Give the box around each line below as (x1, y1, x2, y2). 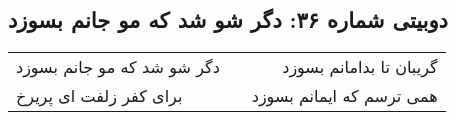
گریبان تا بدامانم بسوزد (282, 55, 438, 79)
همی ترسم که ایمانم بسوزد (251, 84, 438, 108)
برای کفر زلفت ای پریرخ (16, 84, 183, 108)
